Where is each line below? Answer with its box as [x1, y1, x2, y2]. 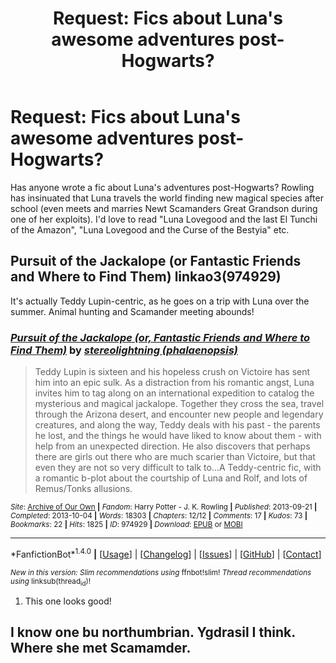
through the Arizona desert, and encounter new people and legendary [34, 408, 324, 421]
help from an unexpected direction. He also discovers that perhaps [34, 440, 311, 452]
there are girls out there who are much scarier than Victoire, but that [34, 451, 316, 463]
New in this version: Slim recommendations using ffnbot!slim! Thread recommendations [10, 567, 312, 577]
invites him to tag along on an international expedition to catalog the [34, 387, 315, 399]
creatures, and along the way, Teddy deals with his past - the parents [34, 419, 321, 431]
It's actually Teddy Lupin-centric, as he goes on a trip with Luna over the [10, 295, 310, 307]
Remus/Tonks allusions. [34, 483, 133, 495]
